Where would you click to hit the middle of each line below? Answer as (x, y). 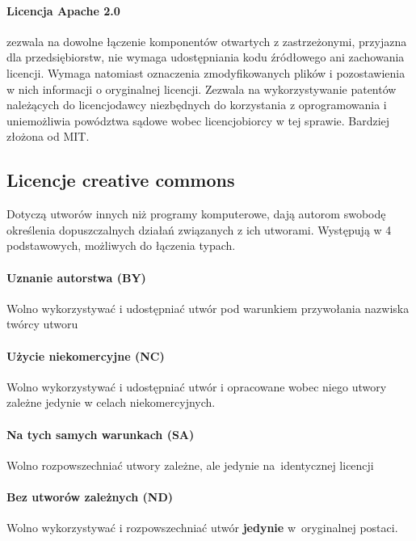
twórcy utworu (42, 324)
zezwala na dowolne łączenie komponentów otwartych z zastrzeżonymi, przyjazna (207, 41)
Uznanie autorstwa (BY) (76, 277)
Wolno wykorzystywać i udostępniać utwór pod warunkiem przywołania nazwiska (208, 308)
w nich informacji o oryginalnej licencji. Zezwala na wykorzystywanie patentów (202, 89)
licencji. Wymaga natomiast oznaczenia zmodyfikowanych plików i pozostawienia (206, 72)
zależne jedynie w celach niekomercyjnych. (111, 402)
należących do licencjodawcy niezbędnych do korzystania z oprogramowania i (197, 105)
